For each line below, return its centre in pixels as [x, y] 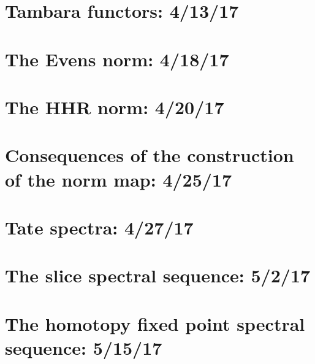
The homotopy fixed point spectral [155, 323]
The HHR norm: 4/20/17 [115, 106]
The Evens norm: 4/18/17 [117, 59]
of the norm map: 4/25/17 [119, 179]
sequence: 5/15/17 [84, 347]
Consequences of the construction [150, 155]
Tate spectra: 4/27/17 [99, 227]
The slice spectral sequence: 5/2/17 [158, 275]
